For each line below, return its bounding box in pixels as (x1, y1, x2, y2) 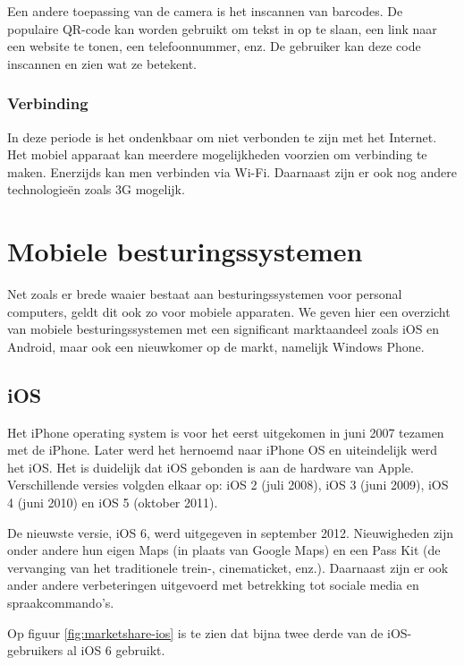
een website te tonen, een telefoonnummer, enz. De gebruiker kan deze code (7, 37, 421, 55)
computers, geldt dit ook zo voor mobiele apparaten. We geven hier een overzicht (7, 302, 451, 320)
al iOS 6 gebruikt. (67, 641, 165, 660)
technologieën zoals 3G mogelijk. (7, 180, 185, 199)
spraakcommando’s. (7, 593, 114, 612)
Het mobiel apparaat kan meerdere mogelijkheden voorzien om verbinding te (7, 145, 427, 164)
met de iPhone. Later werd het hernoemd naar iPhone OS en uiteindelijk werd (7, 440, 438, 459)
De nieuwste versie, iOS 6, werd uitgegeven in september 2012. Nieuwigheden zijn (7, 523, 454, 541)
